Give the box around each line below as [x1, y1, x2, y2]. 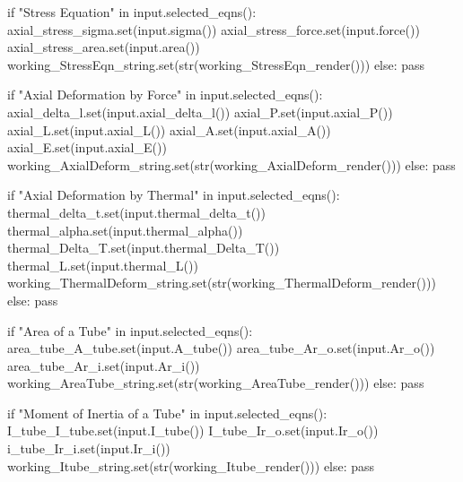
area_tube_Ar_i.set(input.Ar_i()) [7, 356, 200, 374]
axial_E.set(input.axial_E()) [7, 138, 167, 157]
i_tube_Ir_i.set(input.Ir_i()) [7, 439, 170, 458]
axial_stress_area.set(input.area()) [7, 38, 200, 56]
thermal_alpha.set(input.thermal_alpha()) [7, 220, 243, 239]
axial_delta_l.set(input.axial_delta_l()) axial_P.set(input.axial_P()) [7, 102, 393, 121]
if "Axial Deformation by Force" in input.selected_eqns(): [7, 85, 323, 104]
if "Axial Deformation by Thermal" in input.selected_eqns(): [7, 185, 340, 204]
